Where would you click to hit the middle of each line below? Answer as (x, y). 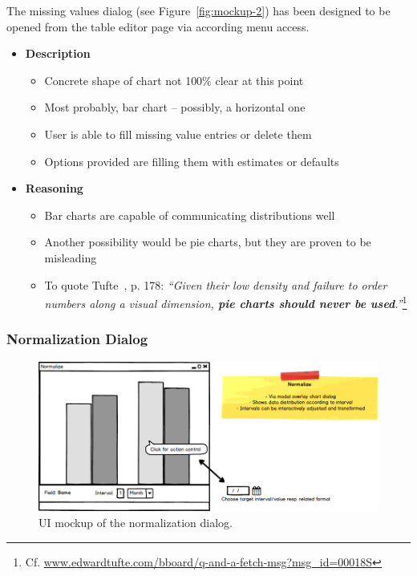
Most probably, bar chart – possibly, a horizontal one (175, 107)
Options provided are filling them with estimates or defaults (192, 161)
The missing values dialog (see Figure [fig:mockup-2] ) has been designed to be (198, 10)
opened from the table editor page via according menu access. (158, 26)
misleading (71, 257)
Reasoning (54, 188)
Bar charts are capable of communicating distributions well (190, 215)
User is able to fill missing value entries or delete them (178, 134)
